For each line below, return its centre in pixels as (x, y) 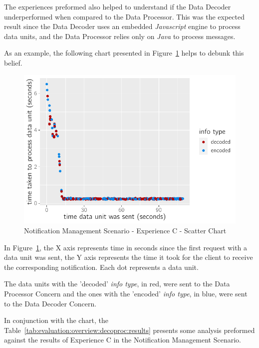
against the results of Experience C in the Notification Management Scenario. (123, 340)
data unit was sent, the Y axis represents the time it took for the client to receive (129, 257)
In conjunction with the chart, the (56, 320)
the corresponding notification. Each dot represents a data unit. (101, 267)
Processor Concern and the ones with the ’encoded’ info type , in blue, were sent (126, 293)
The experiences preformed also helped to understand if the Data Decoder (118, 7)
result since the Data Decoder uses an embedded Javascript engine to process (122, 26)
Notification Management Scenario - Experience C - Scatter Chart (125, 230)
